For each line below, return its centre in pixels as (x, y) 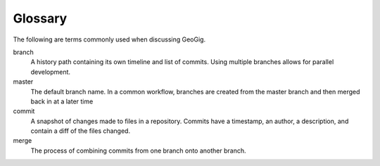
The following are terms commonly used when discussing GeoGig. (109, 39)
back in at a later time (62, 101)
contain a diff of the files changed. (80, 131)
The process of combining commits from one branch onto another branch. (138, 151)
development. (50, 72)
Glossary (40, 18)
